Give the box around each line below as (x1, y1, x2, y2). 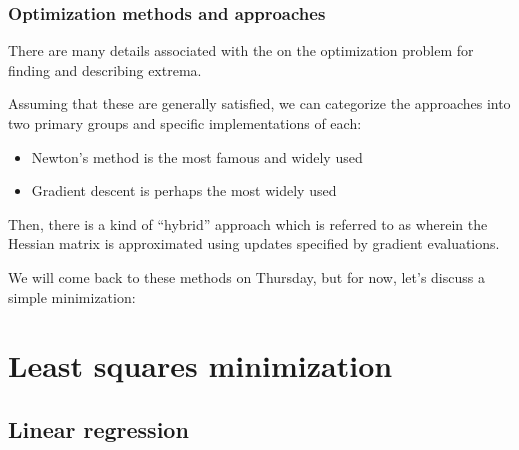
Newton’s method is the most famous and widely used (31, 146, 363, 167)
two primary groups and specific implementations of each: (8, 113, 362, 133)
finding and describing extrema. (8, 59, 202, 80)
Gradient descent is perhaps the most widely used (31, 180, 337, 201)
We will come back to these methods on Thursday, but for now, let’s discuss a (8, 266, 485, 287)
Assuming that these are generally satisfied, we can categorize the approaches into (8, 93, 511, 114)
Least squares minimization (8, 345, 393, 386)
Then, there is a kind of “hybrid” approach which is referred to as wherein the (8, 213, 488, 234)
